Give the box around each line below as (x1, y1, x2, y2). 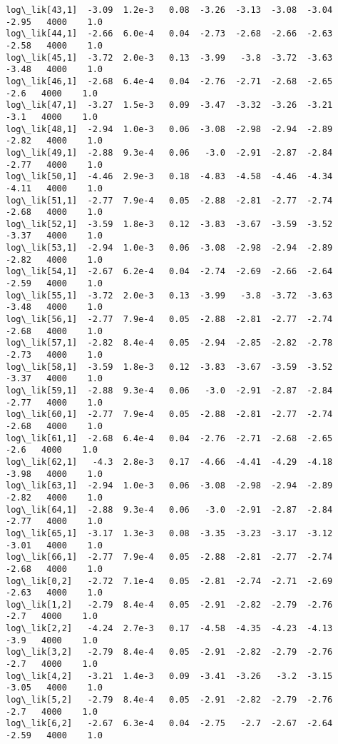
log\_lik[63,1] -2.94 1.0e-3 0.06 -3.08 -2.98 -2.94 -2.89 (6, 481, 333, 491)
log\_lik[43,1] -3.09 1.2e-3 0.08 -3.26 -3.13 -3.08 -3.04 (6, 5, 333, 15)
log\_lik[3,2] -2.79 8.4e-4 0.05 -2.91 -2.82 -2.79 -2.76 (6, 647, 333, 658)
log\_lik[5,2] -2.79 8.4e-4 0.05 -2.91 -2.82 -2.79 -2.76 (6, 695, 333, 705)
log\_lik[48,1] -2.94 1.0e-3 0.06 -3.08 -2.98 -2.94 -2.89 (6, 124, 333, 134)
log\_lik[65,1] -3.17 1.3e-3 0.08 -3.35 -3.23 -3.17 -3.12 (6, 528, 333, 538)
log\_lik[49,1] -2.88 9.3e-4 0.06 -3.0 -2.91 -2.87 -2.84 (6, 147, 333, 158)
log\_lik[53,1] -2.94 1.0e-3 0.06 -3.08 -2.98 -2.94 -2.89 (6, 243, 333, 253)
